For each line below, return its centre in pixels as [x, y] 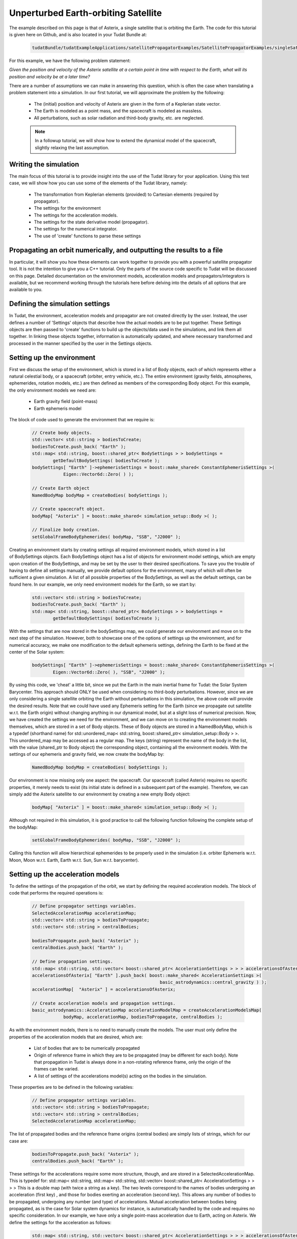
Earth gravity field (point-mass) [66, 401]
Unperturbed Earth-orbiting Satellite [85, 13]
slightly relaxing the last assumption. [72, 147]
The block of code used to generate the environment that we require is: [82, 420]
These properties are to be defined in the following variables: [71, 1087]
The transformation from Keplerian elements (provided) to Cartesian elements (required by [126, 194]
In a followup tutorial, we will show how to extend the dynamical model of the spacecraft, [125, 141]
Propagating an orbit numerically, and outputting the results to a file [116, 250]
